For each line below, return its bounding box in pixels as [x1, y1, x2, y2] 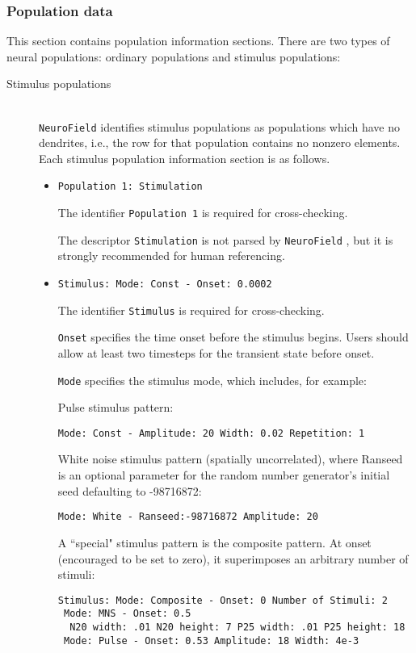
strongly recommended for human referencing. [57, 247, 285, 264]
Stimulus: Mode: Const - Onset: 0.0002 [57, 278, 272, 290]
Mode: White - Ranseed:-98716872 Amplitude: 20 [57, 511, 318, 523]
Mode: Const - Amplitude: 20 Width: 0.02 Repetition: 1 [57, 427, 365, 439]
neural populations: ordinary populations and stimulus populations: [6, 48, 341, 65]
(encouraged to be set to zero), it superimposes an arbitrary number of [57, 550, 409, 567]
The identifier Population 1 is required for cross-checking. [57, 204, 348, 221]
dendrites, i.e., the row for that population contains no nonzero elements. [39, 134, 401, 151]
